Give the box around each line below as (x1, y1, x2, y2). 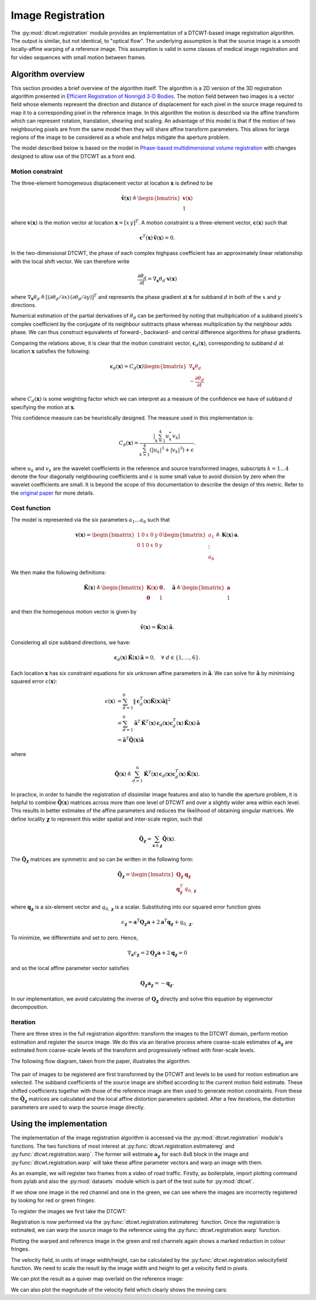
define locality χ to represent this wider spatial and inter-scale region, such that (11, 815, 203, 822)
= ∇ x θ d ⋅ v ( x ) (147, 275, 177, 284)
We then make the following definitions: (11, 569, 107, 576)
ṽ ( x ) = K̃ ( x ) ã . (140, 624, 175, 630)
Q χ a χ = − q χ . (140, 980, 175, 988)
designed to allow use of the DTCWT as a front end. (11, 152, 136, 159)
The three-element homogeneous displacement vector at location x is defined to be (11, 179, 213, 186)
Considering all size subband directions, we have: (11, 639, 131, 646)
